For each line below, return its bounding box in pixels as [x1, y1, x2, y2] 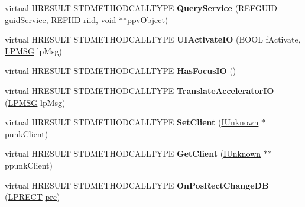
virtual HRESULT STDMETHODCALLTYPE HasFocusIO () [5, 64, 236, 77]
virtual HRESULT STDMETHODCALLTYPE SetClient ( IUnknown [5, 116, 259, 128]
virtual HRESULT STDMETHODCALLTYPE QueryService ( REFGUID [5, 2, 277, 14]
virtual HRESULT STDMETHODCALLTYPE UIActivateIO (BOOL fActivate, [5, 33, 301, 46]
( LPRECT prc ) [5, 190, 60, 203]
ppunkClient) [5, 159, 53, 171]
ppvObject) [127, 13, 168, 25]
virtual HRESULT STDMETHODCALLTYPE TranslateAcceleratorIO [5, 84, 274, 96]
